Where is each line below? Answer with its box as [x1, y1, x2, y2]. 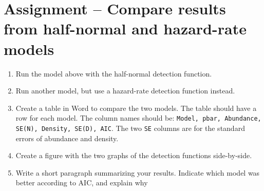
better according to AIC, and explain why [15, 177, 148, 188]
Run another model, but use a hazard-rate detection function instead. [15, 85, 235, 96]
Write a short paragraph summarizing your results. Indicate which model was [15, 167, 260, 178]
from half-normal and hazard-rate [4, 18, 247, 39]
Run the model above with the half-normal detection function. [15, 68, 212, 79]
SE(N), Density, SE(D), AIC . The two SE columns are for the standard [15, 122, 245, 133]
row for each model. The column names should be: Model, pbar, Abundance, [15, 112, 261, 123]
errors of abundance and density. [15, 132, 119, 143]
